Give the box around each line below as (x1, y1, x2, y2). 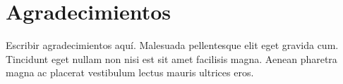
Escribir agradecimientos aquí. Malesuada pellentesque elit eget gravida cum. (6, 38, 339, 52)
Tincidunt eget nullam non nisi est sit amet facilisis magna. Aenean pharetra (6, 51, 337, 66)
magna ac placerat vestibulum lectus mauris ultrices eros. (6, 65, 254, 80)
